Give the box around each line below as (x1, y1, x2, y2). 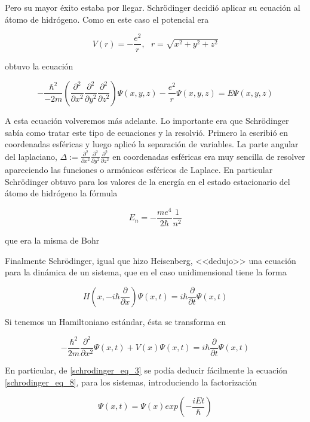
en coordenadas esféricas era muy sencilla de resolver (112, 150, 305, 162)
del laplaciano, (5, 150, 57, 162)
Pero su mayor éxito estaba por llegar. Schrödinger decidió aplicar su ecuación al (5, 1, 300, 13)
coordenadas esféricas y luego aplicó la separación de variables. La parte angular (5, 138, 299, 150)
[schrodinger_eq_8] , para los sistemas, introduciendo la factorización (5, 375, 257, 388)
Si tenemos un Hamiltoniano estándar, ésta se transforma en (5, 315, 226, 327)
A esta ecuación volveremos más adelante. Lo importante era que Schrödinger (5, 114, 289, 126)
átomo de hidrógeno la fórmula (5, 187, 118, 199)
